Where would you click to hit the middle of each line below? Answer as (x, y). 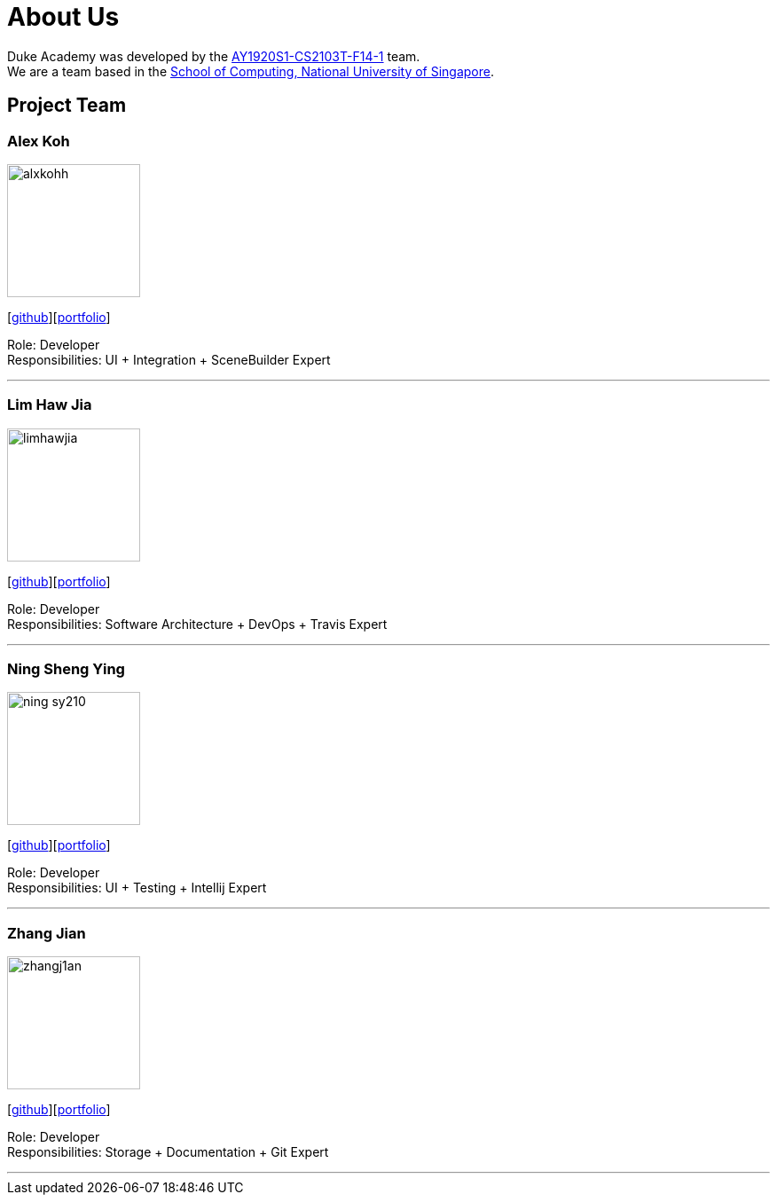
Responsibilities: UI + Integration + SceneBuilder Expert (169, 359)
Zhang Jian (47, 933)
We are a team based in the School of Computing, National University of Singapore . (251, 71)
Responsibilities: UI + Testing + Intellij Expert (137, 888)
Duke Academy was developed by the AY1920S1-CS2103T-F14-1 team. (214, 56)
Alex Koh (39, 141)
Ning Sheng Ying (66, 669)
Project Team (67, 106)
